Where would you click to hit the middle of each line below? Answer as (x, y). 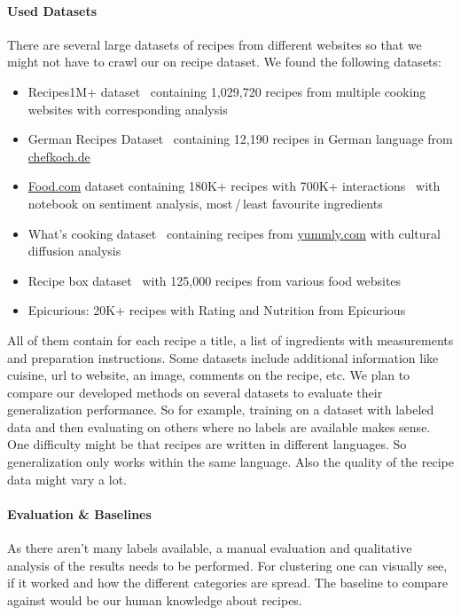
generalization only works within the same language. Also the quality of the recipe (230, 462)
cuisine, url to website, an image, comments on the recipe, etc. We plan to (209, 375)
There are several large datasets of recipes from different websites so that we (215, 44)
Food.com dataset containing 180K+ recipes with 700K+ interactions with (234, 186)
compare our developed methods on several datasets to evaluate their (195, 392)
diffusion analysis (74, 251)
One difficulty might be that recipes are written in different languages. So (207, 444)
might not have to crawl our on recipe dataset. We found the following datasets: (224, 62)
